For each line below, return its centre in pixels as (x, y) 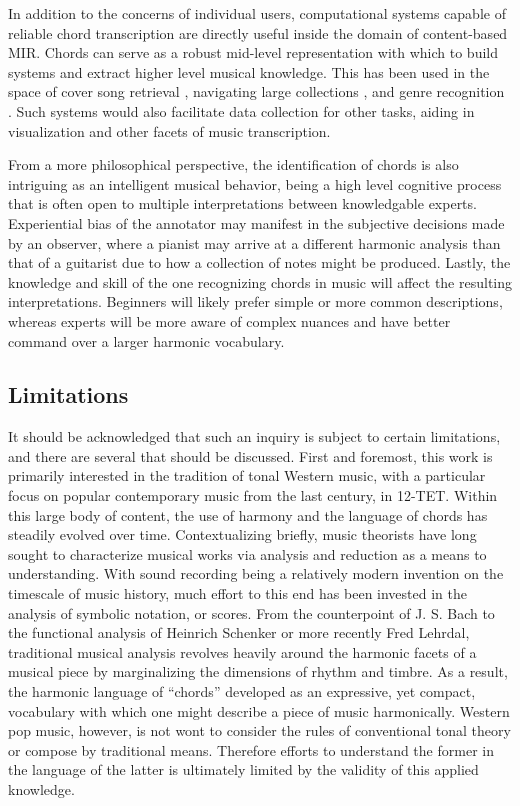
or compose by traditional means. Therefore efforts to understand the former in (251, 749)
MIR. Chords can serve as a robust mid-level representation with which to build (253, 52)
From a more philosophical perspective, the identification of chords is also (233, 164)
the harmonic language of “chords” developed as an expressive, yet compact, (242, 691)
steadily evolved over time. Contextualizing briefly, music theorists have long (242, 534)
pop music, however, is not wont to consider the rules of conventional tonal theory (259, 730)
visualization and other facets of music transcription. (169, 130)
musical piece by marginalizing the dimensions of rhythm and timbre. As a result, (258, 671)
